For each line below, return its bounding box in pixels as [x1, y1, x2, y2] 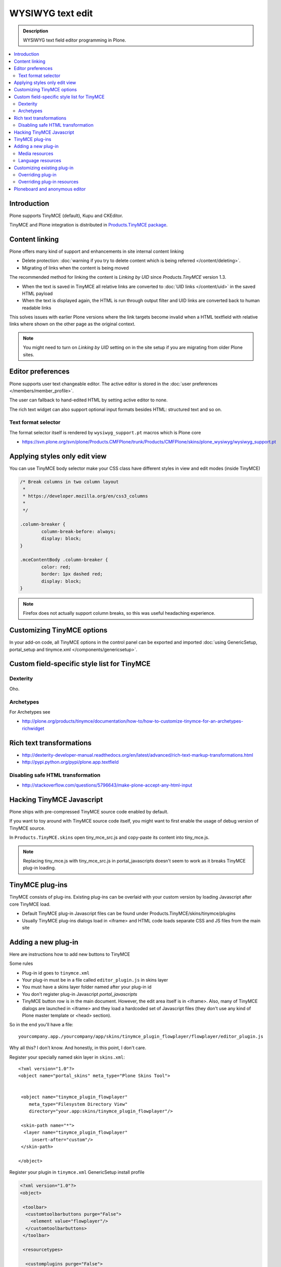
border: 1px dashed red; [41, 571, 103, 577]
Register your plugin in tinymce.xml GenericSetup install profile [9, 1169, 145, 1175]
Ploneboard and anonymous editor [14, 185, 86, 192]
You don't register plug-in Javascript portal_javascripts [22, 991, 137, 997]
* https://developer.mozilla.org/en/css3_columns [23, 493, 149, 499]
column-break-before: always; [41, 529, 116, 534]
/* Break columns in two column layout [20, 479, 119, 485]
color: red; [41, 564, 71, 570]
